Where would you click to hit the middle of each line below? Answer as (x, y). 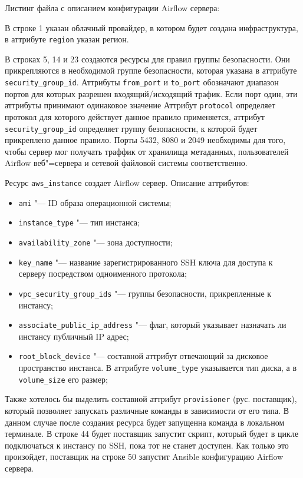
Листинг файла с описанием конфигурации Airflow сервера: (112, 8)
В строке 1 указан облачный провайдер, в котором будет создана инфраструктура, (151, 27)
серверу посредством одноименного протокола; (103, 273)
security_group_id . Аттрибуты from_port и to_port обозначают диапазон (142, 82)
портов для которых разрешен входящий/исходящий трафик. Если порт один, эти (151, 93)
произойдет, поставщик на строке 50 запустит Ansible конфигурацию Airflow (144, 457)
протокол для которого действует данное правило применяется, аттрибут (135, 116)
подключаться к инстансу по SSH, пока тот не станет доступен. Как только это (147, 445)
